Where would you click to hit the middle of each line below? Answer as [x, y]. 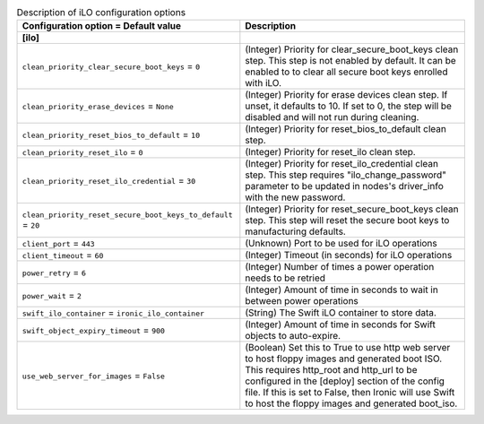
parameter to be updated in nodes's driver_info [344, 186]
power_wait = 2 [52, 296]
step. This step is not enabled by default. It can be [350, 61]
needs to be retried [285, 278]
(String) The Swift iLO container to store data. [341, 313]
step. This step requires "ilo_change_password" [346, 175]
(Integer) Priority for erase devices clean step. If [346, 95]
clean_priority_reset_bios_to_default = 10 [111, 134]
